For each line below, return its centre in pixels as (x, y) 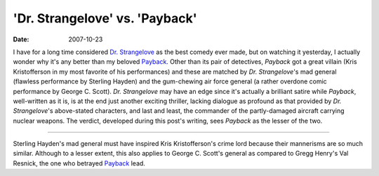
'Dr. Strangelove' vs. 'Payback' (105, 18)
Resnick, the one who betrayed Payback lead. (79, 163)
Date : (21, 39)
